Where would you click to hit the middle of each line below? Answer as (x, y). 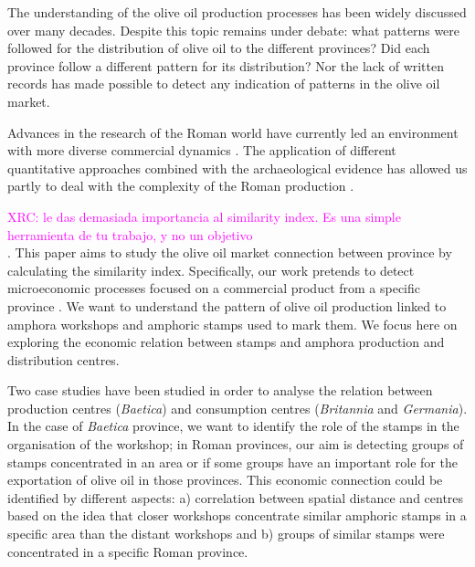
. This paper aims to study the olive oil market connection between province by (230, 252)
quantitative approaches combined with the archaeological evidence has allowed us (237, 168)
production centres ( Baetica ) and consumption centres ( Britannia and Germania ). (237, 408)
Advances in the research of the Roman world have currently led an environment (233, 132)
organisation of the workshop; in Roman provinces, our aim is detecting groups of (236, 444)
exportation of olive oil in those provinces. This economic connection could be (225, 480)
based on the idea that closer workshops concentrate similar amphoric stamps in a (237, 515)
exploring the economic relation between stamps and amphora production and (226, 342)
